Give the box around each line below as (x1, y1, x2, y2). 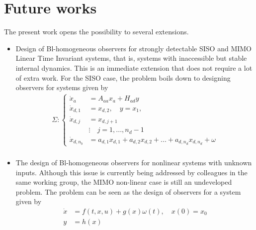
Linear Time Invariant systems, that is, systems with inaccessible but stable (15, 53, 247, 63)
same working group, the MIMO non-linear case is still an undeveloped (15, 177, 232, 187)
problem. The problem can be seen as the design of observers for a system (15, 186, 241, 197)
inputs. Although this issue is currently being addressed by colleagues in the (15, 167, 248, 177)
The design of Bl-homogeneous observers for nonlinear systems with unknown (15, 157, 252, 167)
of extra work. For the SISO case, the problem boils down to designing (15, 72, 231, 83)
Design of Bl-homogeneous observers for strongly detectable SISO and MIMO (15, 43, 252, 53)
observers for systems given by (15, 82, 108, 93)
